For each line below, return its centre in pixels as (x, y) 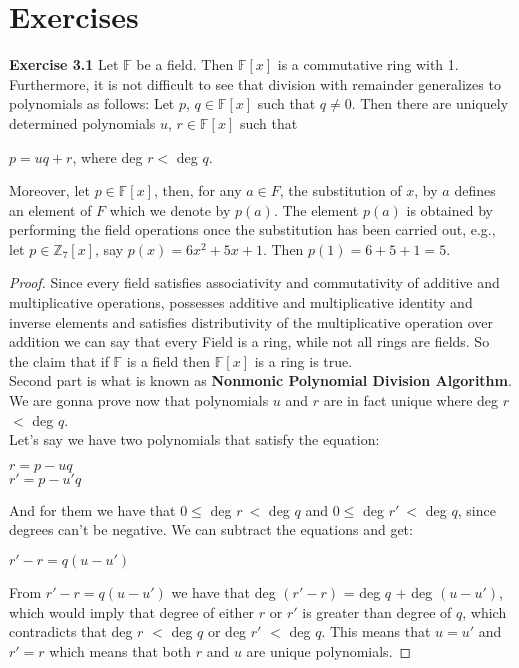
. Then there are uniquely (430, 103)
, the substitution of (340, 190)
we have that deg (223, 592)
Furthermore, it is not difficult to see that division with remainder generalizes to (255, 83)
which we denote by (170, 209)
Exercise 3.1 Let (64, 64)
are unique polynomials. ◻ (329, 650)
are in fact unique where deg (411, 400)
